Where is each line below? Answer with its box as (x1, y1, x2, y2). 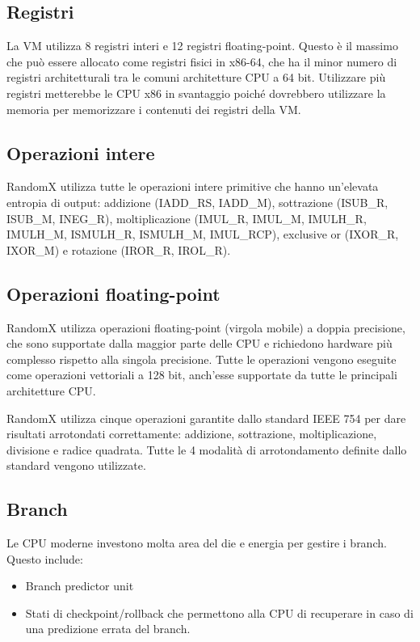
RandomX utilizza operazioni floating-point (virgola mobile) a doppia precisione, (6, 319, 405, 336)
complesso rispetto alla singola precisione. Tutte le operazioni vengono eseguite (6, 350, 397, 367)
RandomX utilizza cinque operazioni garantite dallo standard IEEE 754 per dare (6, 409, 406, 426)
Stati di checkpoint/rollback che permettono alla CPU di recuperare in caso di (25, 604, 414, 621)
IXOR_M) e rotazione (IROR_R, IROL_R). (6, 241, 231, 258)
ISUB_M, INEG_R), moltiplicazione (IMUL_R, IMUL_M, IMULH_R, (6, 209, 367, 226)
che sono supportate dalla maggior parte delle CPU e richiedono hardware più (6, 335, 393, 352)
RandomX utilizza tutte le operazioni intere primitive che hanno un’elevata (6, 178, 379, 195)
